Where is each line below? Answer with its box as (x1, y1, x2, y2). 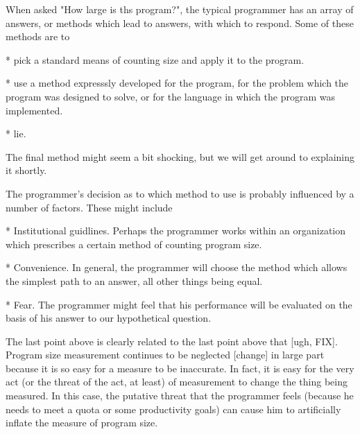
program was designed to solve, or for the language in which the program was (6, 89, 335, 103)
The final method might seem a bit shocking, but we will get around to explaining (6, 149, 355, 164)
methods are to (6, 29, 70, 44)
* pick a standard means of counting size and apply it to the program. (6, 52, 305, 67)
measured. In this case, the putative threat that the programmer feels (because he (6, 388, 354, 403)
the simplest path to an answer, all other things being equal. (6, 273, 263, 288)
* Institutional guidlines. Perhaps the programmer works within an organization (6, 223, 346, 238)
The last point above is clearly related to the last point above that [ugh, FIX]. (6, 333, 338, 348)
